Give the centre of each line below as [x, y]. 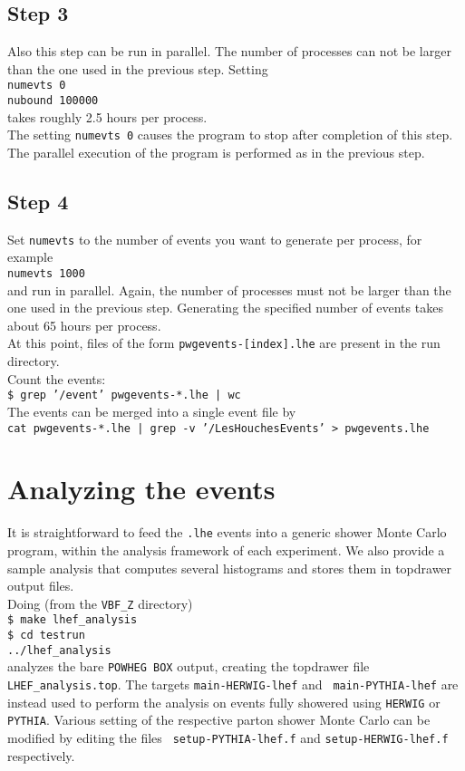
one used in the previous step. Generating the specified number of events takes [225, 308]
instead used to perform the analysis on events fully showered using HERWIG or [224, 702]
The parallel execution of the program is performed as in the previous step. [216, 152]
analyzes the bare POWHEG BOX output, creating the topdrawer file [189, 666]
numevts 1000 [46, 274]
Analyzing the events [141, 489]
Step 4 [38, 201]
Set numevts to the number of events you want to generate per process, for [215, 239]
